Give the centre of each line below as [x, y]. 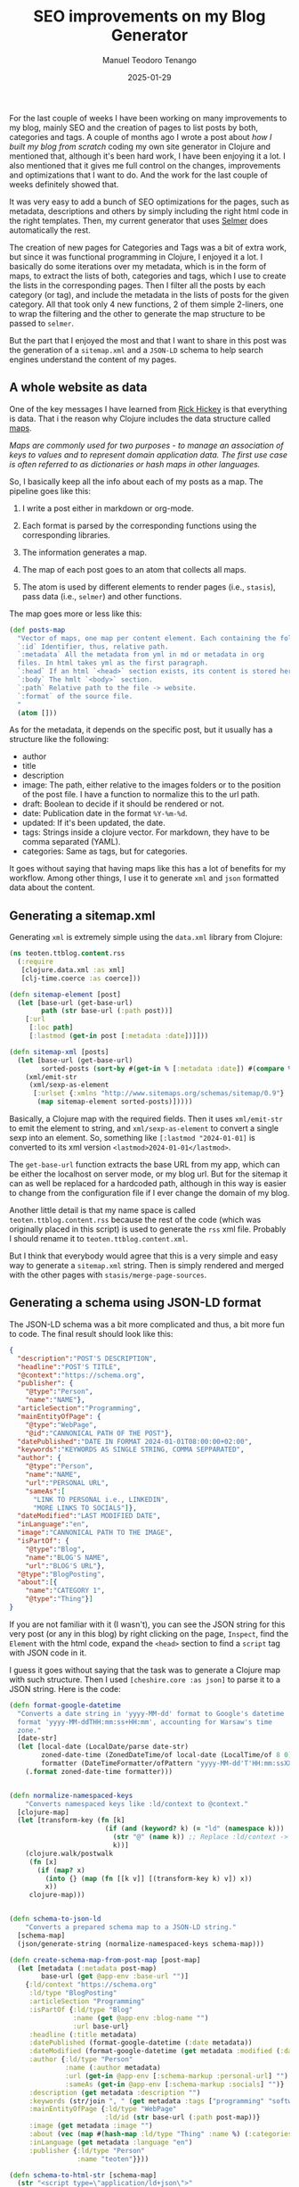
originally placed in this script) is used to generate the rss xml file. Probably [148, 1229]
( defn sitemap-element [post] [65, 994]
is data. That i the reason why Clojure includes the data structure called [140, 418]
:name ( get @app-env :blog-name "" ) [141, 2018]
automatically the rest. [50, 230]
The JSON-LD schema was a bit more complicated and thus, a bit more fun [147, 1324]
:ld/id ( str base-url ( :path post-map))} [182, 2117]
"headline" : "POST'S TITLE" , [69, 1366]
